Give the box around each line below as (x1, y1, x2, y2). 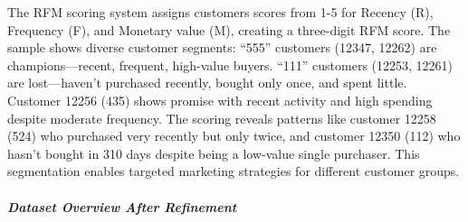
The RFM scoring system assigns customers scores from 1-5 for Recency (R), (7, 3, 434, 21)
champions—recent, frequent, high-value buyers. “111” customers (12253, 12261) (7, 55, 453, 74)
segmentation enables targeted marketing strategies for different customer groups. (7, 162, 460, 180)
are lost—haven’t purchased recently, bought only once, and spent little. (7, 73, 407, 92)
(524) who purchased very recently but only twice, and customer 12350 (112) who (7, 126, 461, 145)
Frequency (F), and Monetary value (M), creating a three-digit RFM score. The (7, 20, 451, 39)
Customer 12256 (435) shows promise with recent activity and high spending (7, 90, 433, 109)
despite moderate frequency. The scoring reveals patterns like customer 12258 (7, 108, 436, 127)
